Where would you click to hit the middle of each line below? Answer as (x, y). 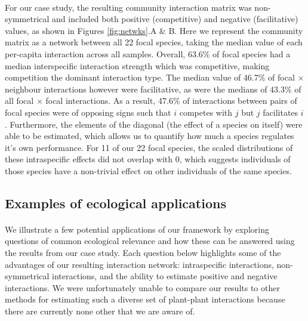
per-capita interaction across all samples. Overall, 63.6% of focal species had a (148, 53)
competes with (206, 112)
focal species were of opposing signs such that (88, 112)
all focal (19, 101)
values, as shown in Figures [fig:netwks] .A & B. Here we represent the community (154, 30)
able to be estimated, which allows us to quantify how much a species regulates (150, 136)
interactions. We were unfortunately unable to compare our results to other (142, 287)
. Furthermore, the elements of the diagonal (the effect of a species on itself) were (154, 124)
